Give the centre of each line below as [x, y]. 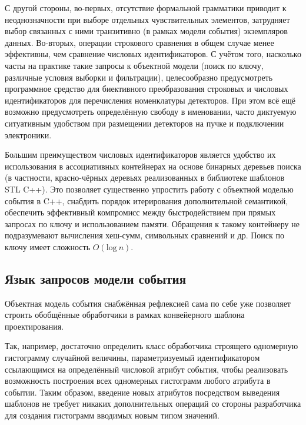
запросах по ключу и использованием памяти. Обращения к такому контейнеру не [152, 223]
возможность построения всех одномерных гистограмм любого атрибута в [138, 381]
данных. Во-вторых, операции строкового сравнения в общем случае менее [139, 42]
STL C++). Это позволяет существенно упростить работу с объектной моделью [149, 189]
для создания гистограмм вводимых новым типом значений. [112, 415]
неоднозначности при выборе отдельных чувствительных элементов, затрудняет [147, 19]
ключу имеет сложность [48, 246]
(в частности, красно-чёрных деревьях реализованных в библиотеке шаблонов [145, 177]
